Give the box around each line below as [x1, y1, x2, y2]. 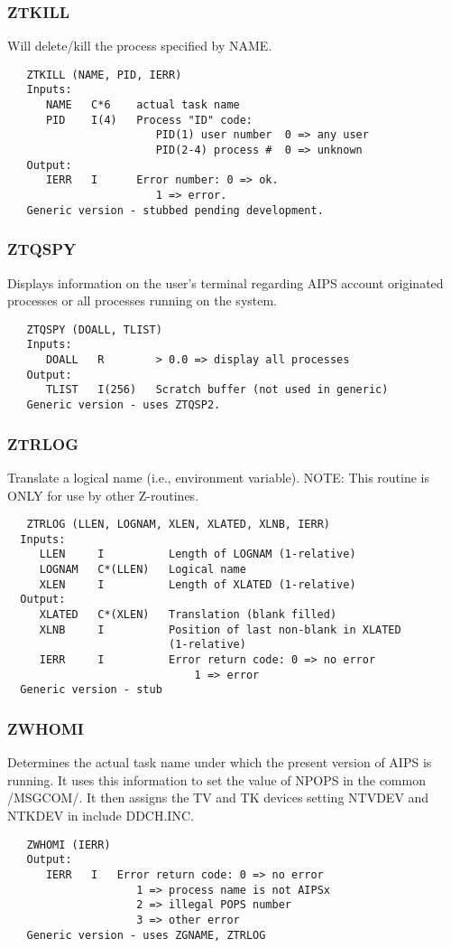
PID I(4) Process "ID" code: [45, 113, 253, 127]
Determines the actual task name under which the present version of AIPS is [7, 753, 432, 772]
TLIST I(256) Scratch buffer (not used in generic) [45, 383, 389, 397]
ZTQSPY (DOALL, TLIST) [26, 323, 162, 336]
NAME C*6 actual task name [45, 99, 240, 112]
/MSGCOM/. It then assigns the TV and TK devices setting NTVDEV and [7, 788, 429, 807]
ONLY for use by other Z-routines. [7, 485, 199, 504]
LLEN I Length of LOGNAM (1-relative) [39, 548, 356, 561]
